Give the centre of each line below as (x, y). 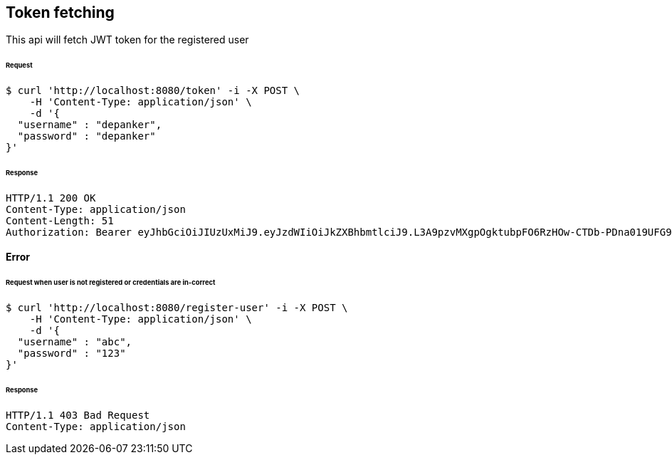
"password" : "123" (72, 354)
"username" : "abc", (75, 342)
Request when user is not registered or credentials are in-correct (111, 283)
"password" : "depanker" (86, 136)
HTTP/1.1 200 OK (51, 198)
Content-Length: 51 (60, 220)
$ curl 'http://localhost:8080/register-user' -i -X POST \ (177, 308)
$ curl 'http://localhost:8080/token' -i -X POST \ (153, 91)
